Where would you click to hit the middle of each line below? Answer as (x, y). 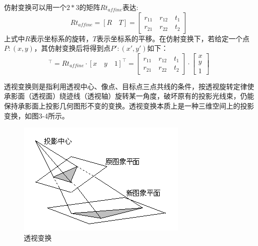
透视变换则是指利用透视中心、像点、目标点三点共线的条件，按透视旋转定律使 (129, 86)
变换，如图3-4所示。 (36, 115)
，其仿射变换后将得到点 (72, 48)
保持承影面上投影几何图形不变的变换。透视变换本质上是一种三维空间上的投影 (129, 106)
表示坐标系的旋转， (61, 38)
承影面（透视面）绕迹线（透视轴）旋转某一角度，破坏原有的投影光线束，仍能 (129, 96)
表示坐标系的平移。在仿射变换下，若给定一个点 (173, 38)
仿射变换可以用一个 (35, 7)
